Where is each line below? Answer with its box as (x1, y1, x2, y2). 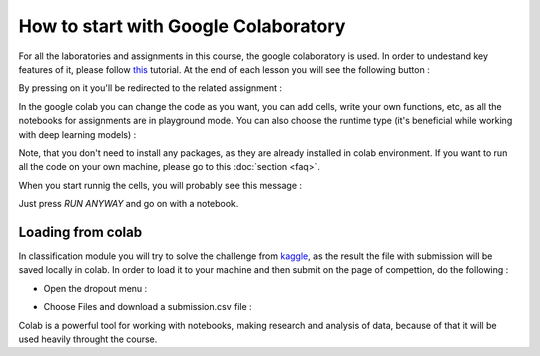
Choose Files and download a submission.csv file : (43, 301, 252, 313)
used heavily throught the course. (18, 333, 158, 345)
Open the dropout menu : (43, 282, 148, 294)
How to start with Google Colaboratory (18, 15, 346, 37)
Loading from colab (18, 223, 143, 240)
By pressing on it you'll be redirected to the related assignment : (18, 82, 282, 94)
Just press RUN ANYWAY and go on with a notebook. (18, 198, 239, 210)
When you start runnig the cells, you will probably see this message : (18, 179, 303, 191)
